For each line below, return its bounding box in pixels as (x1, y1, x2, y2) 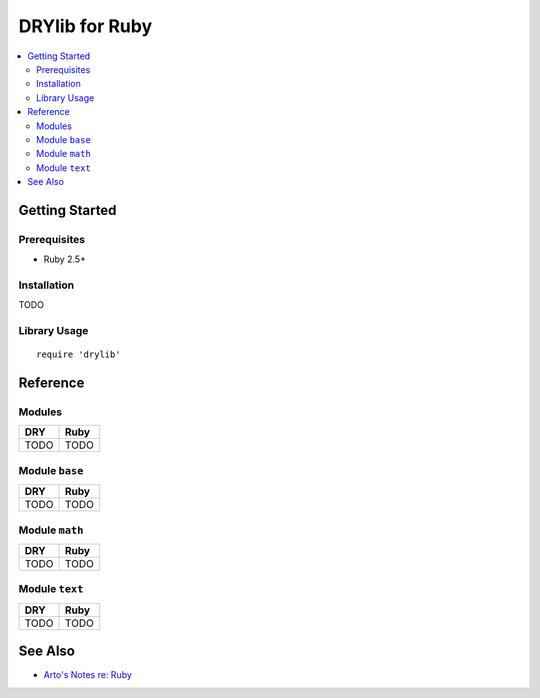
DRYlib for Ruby (18, 15, 153, 37)
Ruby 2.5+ (43, 253, 87, 265)
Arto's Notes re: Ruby (43, 669, 132, 681)
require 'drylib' (36, 349, 121, 360)
